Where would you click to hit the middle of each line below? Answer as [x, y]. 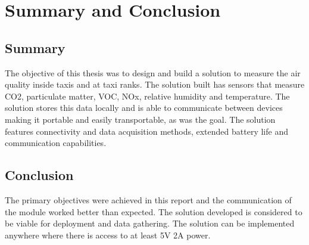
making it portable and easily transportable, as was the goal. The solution [140, 119]
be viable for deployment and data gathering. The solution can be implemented [150, 223]
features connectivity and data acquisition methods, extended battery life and [146, 131]
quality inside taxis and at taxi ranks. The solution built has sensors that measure [155, 84]
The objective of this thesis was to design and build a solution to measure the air [153, 72]
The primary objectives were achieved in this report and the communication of [148, 199]
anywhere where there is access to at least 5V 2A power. [108, 235]
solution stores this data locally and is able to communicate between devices [144, 108]
